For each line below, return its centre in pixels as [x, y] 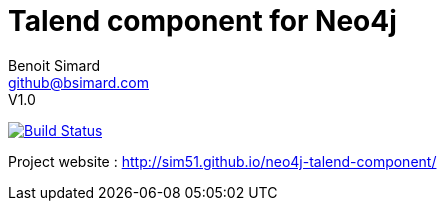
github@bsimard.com [78, 82]
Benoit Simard [54, 65]
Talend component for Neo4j [202, 21]
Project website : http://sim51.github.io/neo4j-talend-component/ [222, 161]
